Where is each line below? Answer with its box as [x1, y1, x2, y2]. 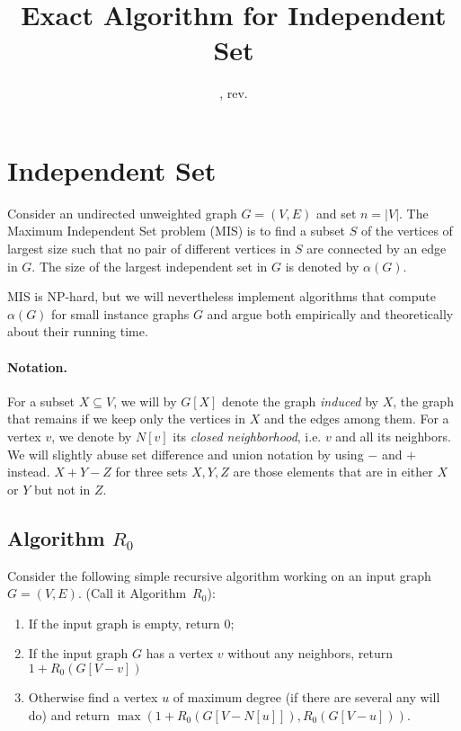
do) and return [28, 705, 111, 724]
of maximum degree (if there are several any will [173, 687, 440, 706]
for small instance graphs [51, 304, 190, 323]
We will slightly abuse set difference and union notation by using [7, 444, 364, 463]
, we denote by [51, 426, 132, 445]
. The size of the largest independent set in [31, 256, 268, 275]
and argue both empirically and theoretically [207, 304, 454, 323]
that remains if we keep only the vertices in [7, 409, 246, 428]
